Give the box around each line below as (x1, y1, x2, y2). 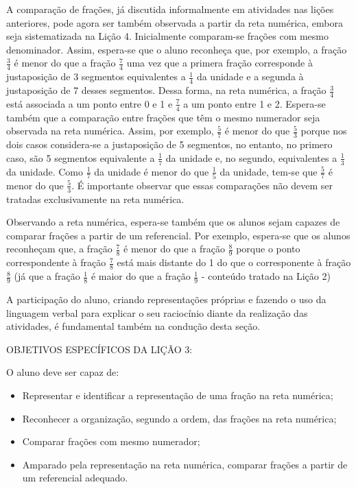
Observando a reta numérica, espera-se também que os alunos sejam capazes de (6, 215, 340, 229)
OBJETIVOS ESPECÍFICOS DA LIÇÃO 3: (6, 342, 193, 356)
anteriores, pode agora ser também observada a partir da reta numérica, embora (6, 15, 343, 29)
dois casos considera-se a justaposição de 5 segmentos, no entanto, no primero (6, 137, 333, 152)
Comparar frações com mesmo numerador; (22, 434, 200, 449)
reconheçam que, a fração (6, 241, 112, 256)
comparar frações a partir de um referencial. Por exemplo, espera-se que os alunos (6, 228, 351, 242)
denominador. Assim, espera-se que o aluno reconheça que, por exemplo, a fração (6, 42, 347, 56)
